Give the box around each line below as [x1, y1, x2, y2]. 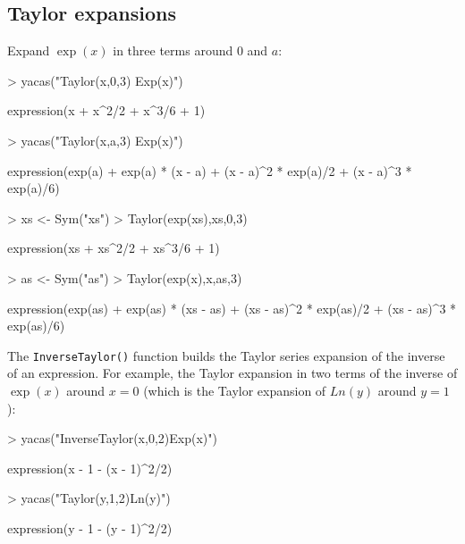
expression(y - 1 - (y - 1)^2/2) [7, 518, 173, 537]
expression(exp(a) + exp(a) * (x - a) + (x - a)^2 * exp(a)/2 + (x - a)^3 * [7, 161, 412, 180]
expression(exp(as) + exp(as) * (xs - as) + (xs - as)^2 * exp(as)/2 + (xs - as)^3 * [7, 298, 457, 317]
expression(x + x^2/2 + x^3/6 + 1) [7, 101, 206, 120]
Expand [7, 41, 50, 60]
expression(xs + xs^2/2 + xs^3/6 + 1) [7, 239, 220, 257]
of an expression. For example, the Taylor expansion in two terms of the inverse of [7, 364, 458, 382]
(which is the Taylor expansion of [143, 381, 326, 399]
